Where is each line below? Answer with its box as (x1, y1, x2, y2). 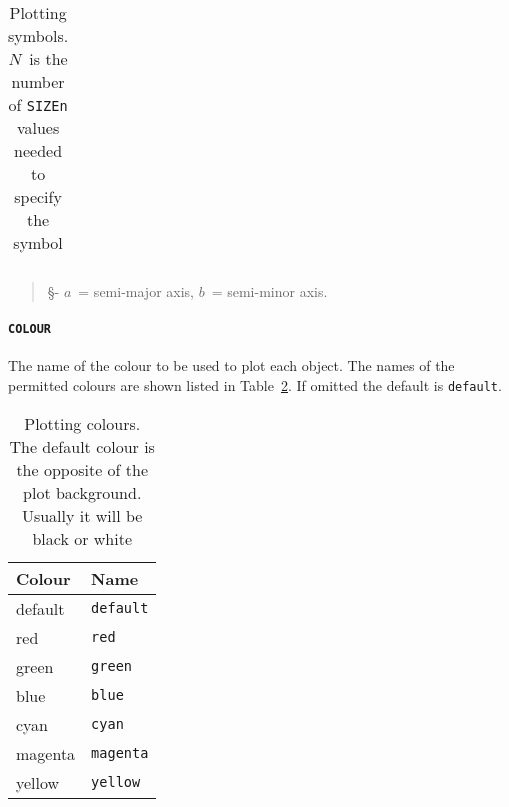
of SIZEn (8, 93, 68, 116)
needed (14, 139, 63, 162)
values (16, 116, 60, 139)
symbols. (8, 24, 69, 47)
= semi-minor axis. (211, 281, 328, 301)
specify (14, 185, 62, 208)
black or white (32, 526, 132, 550)
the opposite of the (16, 457, 149, 481)
